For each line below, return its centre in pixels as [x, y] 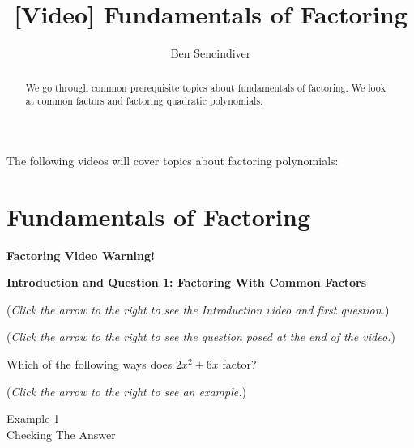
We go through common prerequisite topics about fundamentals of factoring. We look [206, 87]
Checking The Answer [61, 434]
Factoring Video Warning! [81, 255]
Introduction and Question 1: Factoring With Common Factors [187, 282]
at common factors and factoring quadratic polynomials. [144, 101]
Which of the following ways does [90, 363]
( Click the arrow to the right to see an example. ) [126, 391]
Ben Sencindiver [211, 53]
